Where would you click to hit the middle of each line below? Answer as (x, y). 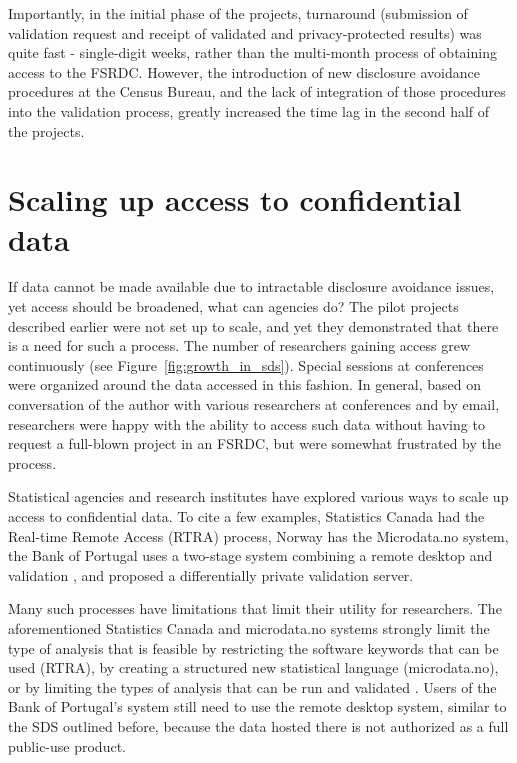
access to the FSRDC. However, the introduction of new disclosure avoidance (244, 71)
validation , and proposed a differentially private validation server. (211, 574)
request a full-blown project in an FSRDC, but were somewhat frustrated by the (254, 443)
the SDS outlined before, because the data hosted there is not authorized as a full (258, 725)
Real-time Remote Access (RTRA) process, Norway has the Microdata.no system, (258, 535)
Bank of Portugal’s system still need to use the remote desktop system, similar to (257, 706)
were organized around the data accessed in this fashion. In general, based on (245, 384)
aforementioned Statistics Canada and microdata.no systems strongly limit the (249, 627)
